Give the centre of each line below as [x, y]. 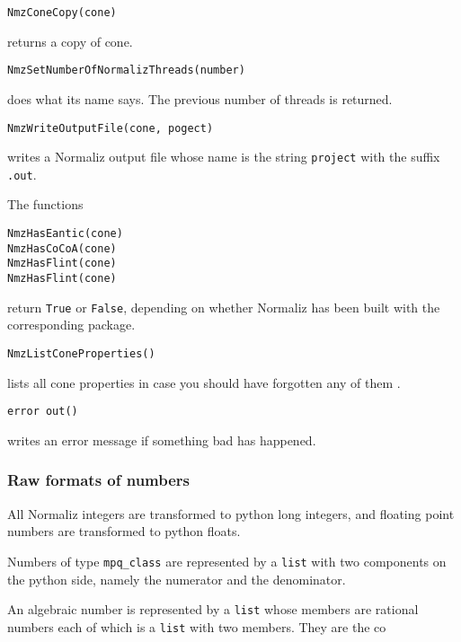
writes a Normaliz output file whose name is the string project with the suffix [224, 157]
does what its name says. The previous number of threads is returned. [200, 98]
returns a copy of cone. [70, 41]
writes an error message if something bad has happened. [162, 440]
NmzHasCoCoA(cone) [62, 248]
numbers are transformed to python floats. [124, 531]
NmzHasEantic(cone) [65, 234]
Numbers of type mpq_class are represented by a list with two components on [227, 561]
